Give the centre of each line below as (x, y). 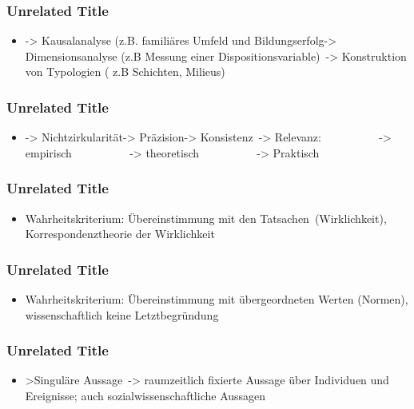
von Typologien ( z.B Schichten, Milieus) (125, 71)
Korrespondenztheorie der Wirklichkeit (120, 234)
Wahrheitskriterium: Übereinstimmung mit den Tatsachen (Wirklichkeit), (206, 218)
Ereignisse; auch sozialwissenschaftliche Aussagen (145, 396)
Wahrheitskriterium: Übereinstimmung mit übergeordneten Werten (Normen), (217, 299)
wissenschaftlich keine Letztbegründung (122, 314)
